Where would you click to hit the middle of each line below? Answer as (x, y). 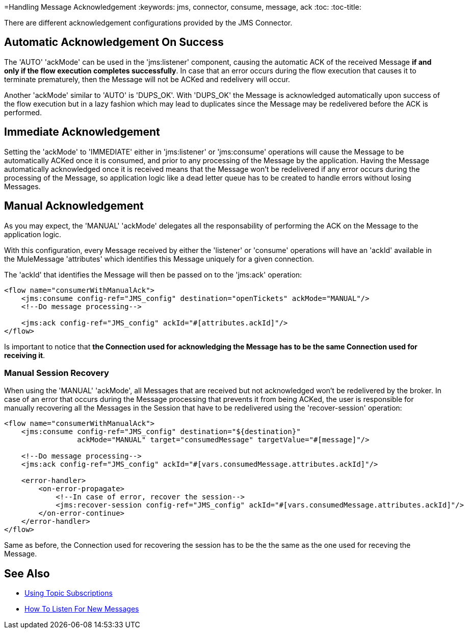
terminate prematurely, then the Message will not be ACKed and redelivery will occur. (147, 79)
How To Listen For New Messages (82, 609)
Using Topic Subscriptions (69, 593)
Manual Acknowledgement (74, 206)
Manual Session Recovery (57, 373)
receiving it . (25, 355)
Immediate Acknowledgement (82, 132)
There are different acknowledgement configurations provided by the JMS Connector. (148, 23)
